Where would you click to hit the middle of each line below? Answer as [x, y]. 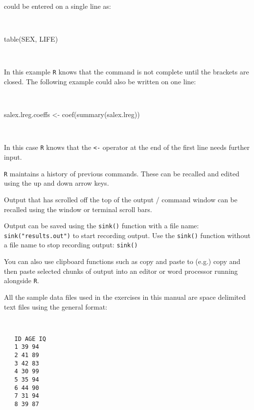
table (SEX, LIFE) [31, 39]
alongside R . [22, 280]
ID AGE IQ [30, 339]
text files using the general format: [56, 306]
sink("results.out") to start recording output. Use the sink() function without [127, 235]
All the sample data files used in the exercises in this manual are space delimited [125, 297]
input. [13, 157]
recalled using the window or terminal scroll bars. [78, 209]
